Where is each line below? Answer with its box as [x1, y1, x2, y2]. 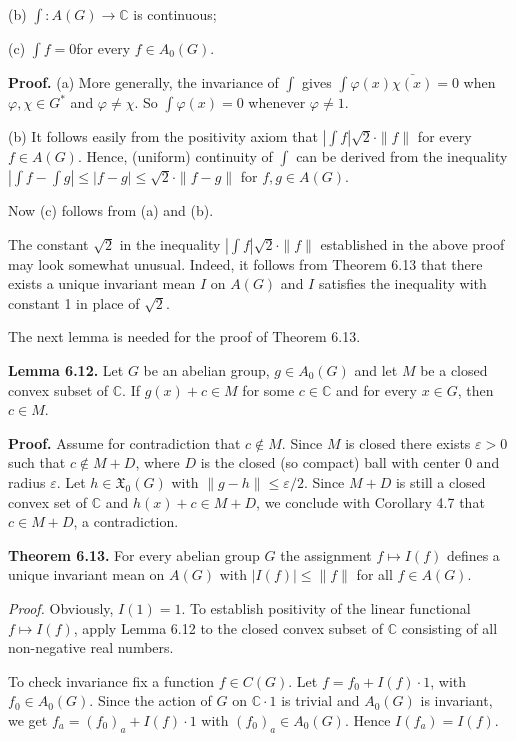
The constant [8, 233, 89, 254]
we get [8, 709, 48, 730]
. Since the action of [89, 690, 212, 711]
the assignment [280, 544, 372, 565]
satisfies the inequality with [318, 273, 487, 294]
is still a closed [395, 471, 486, 492]
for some [242, 379, 295, 400]
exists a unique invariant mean [8, 273, 196, 294]
